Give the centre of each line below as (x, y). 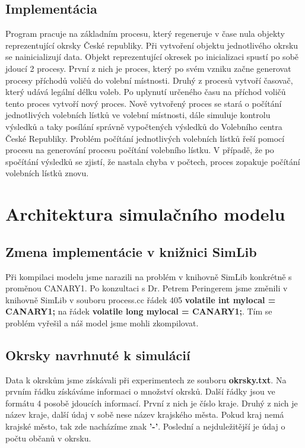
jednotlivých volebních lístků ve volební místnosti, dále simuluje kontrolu (138, 115)
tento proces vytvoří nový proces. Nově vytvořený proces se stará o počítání (144, 103)
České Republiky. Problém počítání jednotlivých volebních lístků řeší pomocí (145, 138)
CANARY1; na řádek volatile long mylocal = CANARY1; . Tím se (139, 311)
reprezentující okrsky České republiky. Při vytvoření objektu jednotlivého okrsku (152, 45)
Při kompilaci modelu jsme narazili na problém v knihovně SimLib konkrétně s (149, 276)
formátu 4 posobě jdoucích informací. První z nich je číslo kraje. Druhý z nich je (152, 403)
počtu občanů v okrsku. (48, 438)
